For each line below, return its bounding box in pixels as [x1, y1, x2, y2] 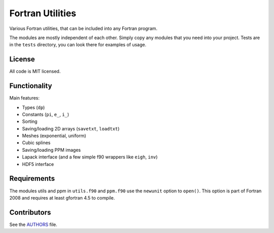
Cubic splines [22, 140, 51, 146]
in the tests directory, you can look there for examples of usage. [9, 42, 147, 48]
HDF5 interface [22, 161, 54, 167]
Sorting [22, 118, 38, 124]
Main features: [9, 95, 40, 101]
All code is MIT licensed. [9, 69, 61, 75]
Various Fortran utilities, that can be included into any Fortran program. [9, 25, 158, 31]
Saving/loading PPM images [22, 147, 81, 153]
